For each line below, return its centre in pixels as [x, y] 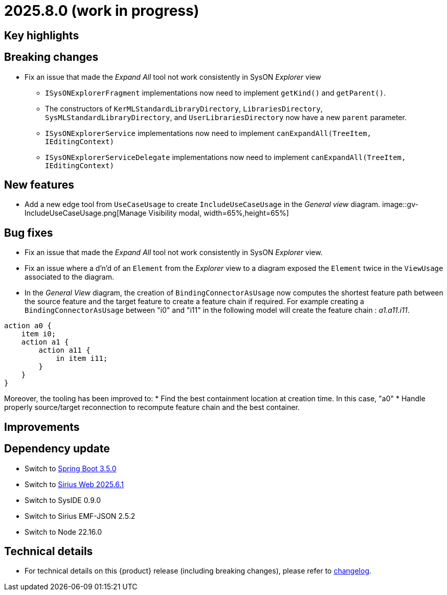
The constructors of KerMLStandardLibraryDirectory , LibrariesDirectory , [184, 108]
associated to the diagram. [69, 277]
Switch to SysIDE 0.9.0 [63, 500]
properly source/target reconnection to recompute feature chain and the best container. [152, 407]
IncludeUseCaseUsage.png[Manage [86, 213]
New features [39, 185]
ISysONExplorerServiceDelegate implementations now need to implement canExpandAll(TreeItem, [226, 157]
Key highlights [42, 35]
